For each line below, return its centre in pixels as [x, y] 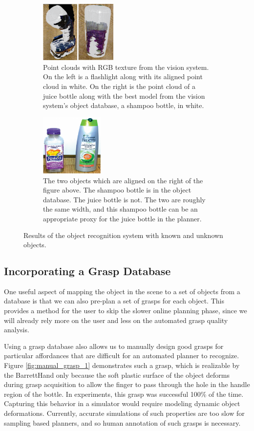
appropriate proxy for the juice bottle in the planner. [122, 218]
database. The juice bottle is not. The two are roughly [124, 199]
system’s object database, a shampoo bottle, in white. [124, 105]
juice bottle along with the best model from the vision [124, 96]
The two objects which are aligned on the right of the [123, 180]
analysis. [17, 330]
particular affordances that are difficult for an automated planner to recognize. [122, 356]
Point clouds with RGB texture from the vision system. [126, 67]
